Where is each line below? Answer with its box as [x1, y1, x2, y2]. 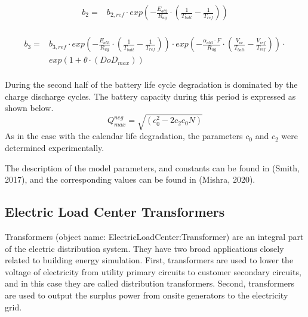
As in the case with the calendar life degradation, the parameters [5, 130, 243, 142]
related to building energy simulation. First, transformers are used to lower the [5, 254, 294, 266]
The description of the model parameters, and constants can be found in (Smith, [5, 161, 300, 174]
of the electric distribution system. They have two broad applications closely [5, 242, 284, 254]
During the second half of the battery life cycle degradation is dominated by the [5, 78, 298, 91]
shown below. [5, 101, 54, 114]
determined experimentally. [5, 141, 104, 154]
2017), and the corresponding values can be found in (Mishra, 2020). [5, 173, 255, 186]
